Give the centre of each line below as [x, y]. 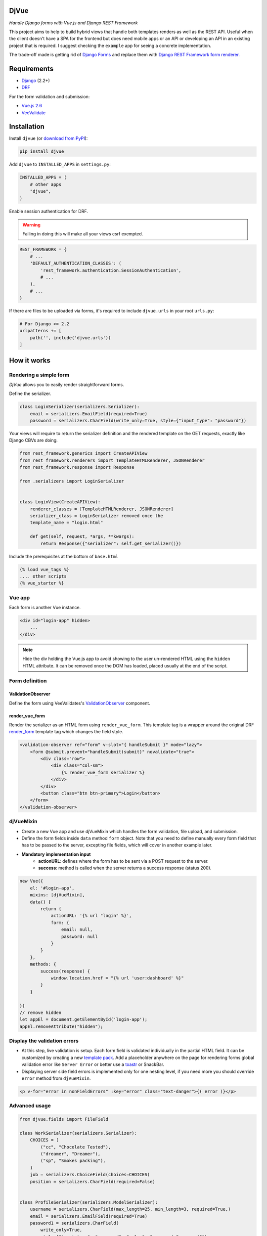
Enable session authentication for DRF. [49, 211]
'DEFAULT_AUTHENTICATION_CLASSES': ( [76, 264]
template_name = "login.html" [67, 523]
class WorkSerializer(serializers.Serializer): [78, 1133]
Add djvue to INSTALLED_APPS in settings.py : [60, 164]
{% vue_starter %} [42, 583]
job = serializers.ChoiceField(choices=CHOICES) [90, 1175]
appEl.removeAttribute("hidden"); [61, 1026]
